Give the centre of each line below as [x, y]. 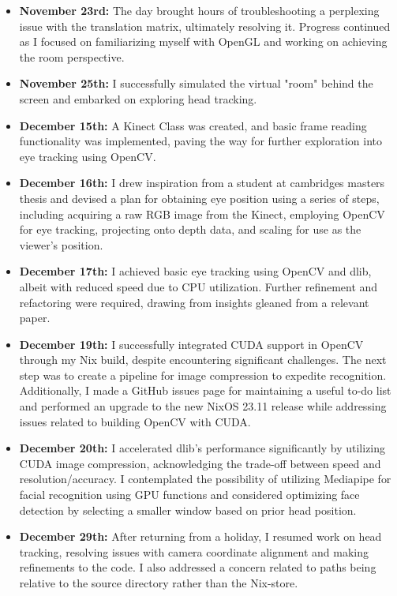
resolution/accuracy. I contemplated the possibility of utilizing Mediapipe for [205, 479]
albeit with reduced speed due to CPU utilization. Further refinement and [198, 286]
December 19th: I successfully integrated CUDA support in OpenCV [191, 344]
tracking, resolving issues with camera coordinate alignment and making [194, 551]
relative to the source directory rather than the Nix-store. [159, 583]
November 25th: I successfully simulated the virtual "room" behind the [196, 83]
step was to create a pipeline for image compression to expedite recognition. [203, 375]
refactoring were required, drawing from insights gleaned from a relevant [194, 302]
